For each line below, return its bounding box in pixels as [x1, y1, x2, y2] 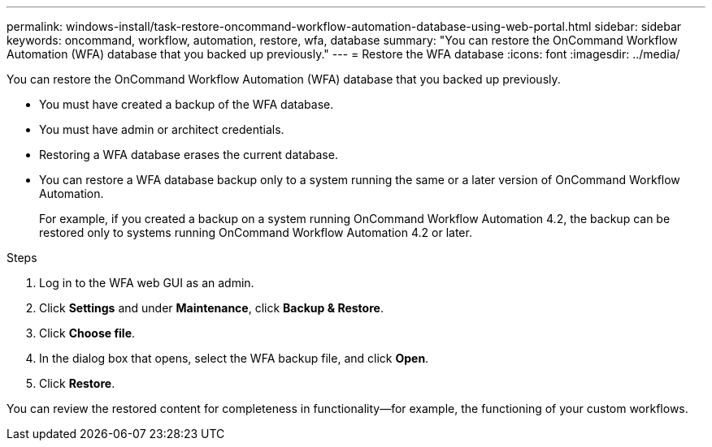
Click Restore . [39, 376, 115, 390]
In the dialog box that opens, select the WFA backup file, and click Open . [39, 351, 429, 365]
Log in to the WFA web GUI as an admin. [39, 276, 254, 290]
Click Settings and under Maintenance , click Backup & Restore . [39, 301, 384, 315]
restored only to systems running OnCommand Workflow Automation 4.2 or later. [39, 226, 472, 239]
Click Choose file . [39, 326, 136, 340]
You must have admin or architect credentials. [39, 122, 284, 136]
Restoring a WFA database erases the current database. [39, 148, 338, 161]
